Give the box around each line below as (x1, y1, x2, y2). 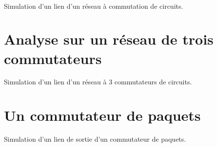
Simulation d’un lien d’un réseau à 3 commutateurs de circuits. (4, 77, 192, 87)
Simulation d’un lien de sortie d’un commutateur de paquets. (4, 133, 186, 144)
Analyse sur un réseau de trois (4, 29, 214, 49)
